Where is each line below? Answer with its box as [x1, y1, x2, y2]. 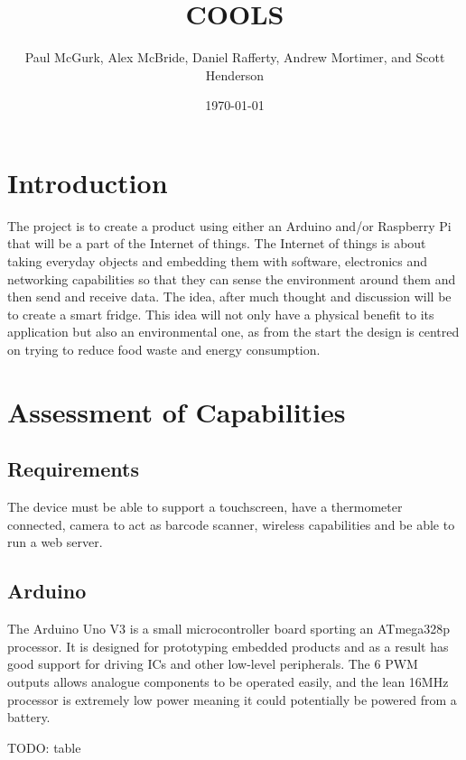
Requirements [7, 455, 139, 483]
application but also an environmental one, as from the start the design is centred [7, 322, 460, 341]
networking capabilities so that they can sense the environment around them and [7, 269, 456, 288]
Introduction [7, 163, 168, 200]
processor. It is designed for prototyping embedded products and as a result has [7, 636, 449, 655]
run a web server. [7, 533, 103, 551]
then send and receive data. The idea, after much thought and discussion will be [7, 287, 452, 306]
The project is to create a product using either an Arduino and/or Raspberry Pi [7, 216, 452, 235]
